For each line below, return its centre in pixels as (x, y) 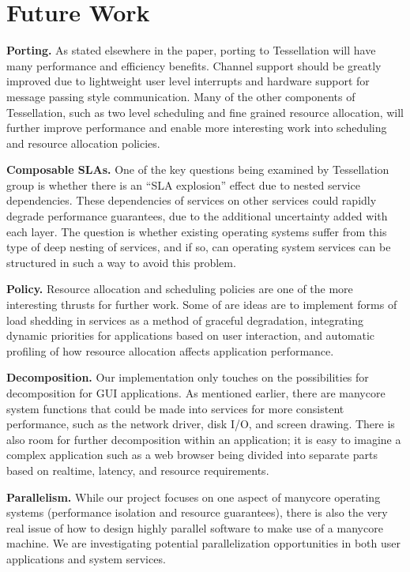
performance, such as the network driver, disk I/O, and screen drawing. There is (201, 424)
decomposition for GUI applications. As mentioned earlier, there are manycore (196, 393)
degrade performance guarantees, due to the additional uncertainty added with (197, 216)
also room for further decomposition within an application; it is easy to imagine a (204, 439)
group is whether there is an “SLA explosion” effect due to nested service (183, 184)
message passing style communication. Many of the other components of (181, 96)
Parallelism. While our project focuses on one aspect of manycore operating (194, 497)
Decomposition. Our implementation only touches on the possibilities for (188, 377)
